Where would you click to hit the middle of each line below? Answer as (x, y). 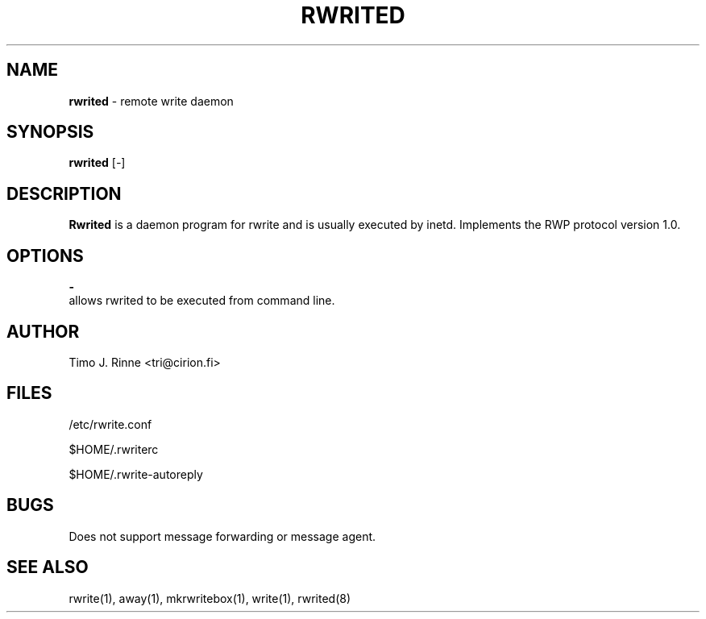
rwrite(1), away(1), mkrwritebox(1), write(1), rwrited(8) (210, 598)
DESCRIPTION (64, 193)
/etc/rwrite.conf (110, 424)
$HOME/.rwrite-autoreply (136, 474)
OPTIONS (45, 255)
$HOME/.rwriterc (114, 449)
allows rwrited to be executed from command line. (202, 301)
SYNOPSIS (50, 132)
